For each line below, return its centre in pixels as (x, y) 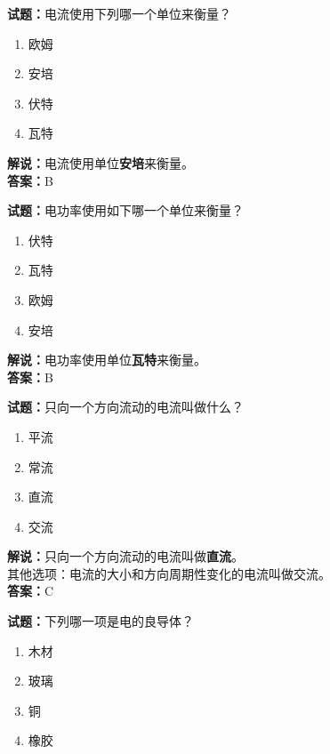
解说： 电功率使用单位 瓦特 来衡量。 (107, 360)
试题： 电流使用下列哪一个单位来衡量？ (119, 13)
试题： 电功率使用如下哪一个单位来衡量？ (125, 210)
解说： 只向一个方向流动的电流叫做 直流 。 (125, 556)
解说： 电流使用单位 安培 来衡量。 (101, 162)
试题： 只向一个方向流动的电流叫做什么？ (125, 407)
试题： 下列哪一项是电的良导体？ (101, 621)
